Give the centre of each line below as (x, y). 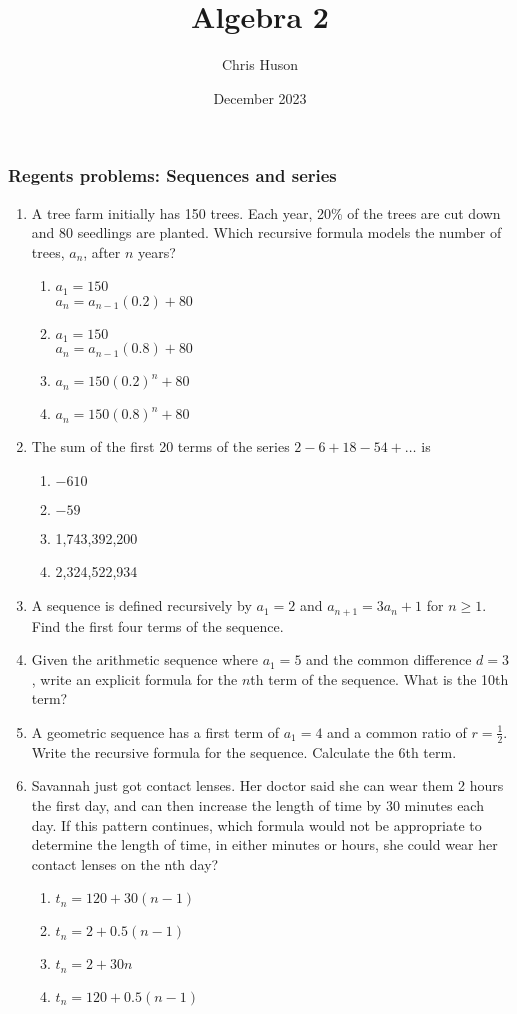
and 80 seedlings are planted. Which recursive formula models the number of (266, 232)
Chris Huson (260, 64)
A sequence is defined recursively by (141, 605)
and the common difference (389, 659)
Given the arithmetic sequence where (144, 659)
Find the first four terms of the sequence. (157, 625)
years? (157, 251)
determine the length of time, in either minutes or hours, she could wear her (264, 844)
